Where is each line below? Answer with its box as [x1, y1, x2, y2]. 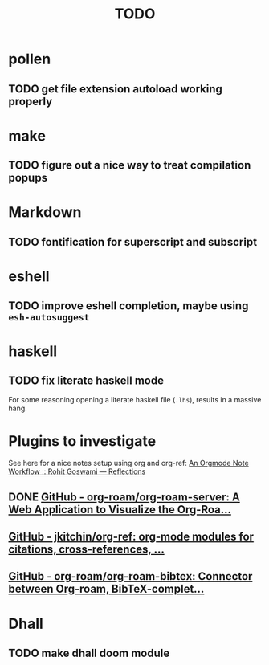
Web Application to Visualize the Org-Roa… [8, 503, 231, 516]
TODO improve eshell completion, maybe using [8, 299, 249, 313]
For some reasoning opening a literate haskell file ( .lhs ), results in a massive [8, 395, 262, 405]
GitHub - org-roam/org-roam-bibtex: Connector [8, 569, 253, 583]
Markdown [8, 203, 82, 222]
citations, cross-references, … [8, 543, 165, 557]
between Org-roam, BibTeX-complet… [8, 582, 205, 596]
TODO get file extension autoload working [8, 82, 223, 96]
